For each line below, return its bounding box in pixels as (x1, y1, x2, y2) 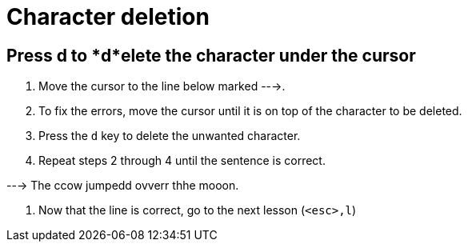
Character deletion (6, 3, 210, 30)
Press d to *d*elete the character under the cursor (6, 45, 416, 66)
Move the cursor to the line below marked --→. (38, 79, 286, 94)
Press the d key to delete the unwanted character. (38, 129, 301, 143)
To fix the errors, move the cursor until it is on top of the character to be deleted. (38, 104, 462, 118)
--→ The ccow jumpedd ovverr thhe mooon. (6, 178, 239, 193)
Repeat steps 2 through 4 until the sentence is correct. (38, 154, 326, 168)
